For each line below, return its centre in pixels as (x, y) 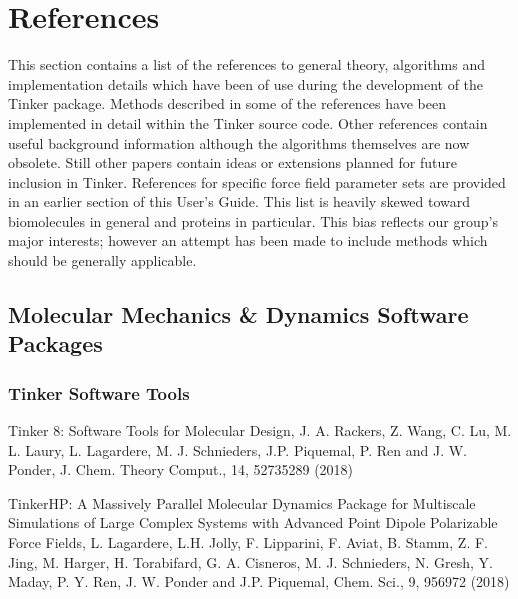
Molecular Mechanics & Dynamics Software (238, 314)
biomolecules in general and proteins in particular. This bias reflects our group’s (253, 220)
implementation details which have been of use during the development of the (246, 83)
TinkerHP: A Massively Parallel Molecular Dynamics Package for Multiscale (242, 502)
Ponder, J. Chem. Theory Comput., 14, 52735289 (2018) (181, 469)
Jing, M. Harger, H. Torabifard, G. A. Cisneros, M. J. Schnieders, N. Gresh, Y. (250, 561)
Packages (55, 343)
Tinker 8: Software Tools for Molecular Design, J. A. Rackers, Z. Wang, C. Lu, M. (260, 430)
